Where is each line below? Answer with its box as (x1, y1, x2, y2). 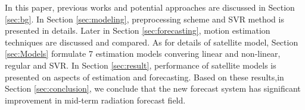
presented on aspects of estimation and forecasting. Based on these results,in (5, 70, 284, 83)
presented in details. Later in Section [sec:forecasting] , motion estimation (5, 24, 270, 37)
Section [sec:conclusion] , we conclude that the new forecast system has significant (5, 82, 301, 95)
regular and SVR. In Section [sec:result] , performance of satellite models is (5, 59, 276, 71)
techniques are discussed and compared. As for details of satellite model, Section (5, 35, 298, 48)
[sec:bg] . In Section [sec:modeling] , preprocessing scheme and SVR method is (5, 12, 284, 25)
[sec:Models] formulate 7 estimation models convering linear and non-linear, (5, 47, 281, 60)
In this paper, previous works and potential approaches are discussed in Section (5, 1, 295, 13)
